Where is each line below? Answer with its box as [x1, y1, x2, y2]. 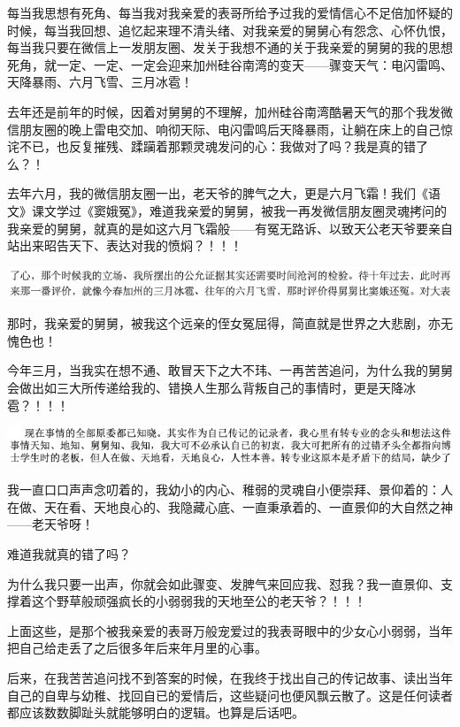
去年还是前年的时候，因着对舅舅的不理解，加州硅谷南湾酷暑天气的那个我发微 [7, 102, 453, 120]
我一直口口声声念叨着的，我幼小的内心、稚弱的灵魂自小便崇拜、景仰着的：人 [7, 480, 453, 499]
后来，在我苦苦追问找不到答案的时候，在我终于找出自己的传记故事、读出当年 [7, 669, 453, 686]
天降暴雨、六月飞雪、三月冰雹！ [7, 73, 193, 91]
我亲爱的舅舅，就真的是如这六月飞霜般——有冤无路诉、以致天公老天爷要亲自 [7, 218, 453, 237]
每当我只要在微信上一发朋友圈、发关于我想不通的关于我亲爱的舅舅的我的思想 [7, 38, 453, 57]
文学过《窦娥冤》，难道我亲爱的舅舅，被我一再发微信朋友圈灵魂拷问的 [43, 201, 447, 219]
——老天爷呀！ [7, 515, 94, 533]
